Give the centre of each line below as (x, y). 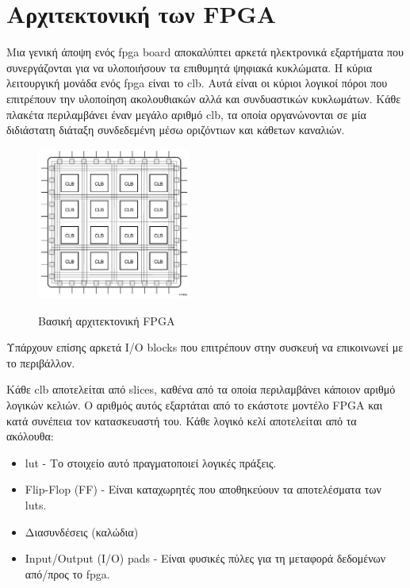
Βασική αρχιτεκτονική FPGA (107, 320)
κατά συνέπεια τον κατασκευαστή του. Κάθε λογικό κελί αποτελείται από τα (182, 420)
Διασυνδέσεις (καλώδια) (82, 531)
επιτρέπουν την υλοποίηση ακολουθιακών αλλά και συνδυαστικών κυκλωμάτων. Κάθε (204, 98)
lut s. (36, 504)
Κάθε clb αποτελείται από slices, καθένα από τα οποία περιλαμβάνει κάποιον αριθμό (201, 389)
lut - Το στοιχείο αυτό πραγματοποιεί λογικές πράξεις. (151, 462)
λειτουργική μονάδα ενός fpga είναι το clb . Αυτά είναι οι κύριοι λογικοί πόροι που (197, 83)
